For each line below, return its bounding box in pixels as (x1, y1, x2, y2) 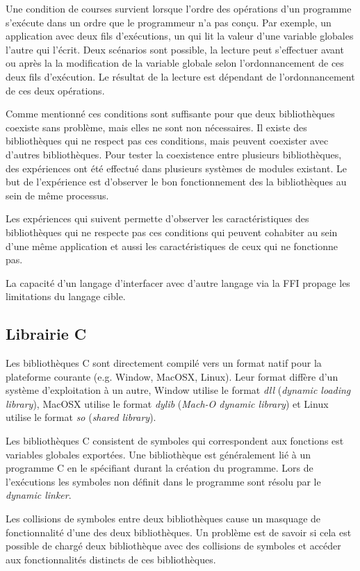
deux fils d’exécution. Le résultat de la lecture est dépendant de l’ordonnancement (6, 69, 355, 83)
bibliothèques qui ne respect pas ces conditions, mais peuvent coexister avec (6, 133, 329, 148)
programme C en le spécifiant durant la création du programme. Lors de (6, 461, 313, 475)
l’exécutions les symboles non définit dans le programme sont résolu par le (6, 474, 321, 488)
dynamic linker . (6, 488, 72, 502)
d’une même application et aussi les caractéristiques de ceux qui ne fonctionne (6, 238, 338, 253)
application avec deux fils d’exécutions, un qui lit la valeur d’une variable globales (6, 28, 354, 43)
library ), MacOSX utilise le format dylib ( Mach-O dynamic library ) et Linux (6, 396, 329, 411)
